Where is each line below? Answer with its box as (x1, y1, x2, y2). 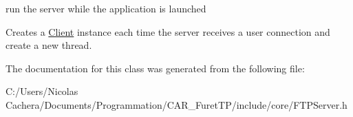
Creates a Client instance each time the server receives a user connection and (6, 24, 330, 39)
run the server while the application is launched (6, 1, 206, 15)
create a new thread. (6, 38, 92, 52)
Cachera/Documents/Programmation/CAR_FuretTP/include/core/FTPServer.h (6, 97, 347, 111)
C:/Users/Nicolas (6, 84, 78, 98)
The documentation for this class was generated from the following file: (6, 61, 305, 75)
